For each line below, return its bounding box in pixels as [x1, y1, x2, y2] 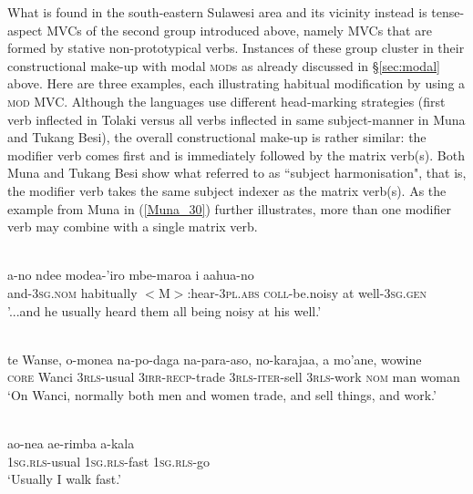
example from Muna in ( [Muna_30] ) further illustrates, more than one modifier [7, 199, 451, 218]
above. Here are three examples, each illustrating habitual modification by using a [7, 74, 466, 93]
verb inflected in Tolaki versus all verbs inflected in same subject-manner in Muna [7, 109, 466, 129]
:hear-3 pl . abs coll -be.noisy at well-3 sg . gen [187, 283, 427, 302]
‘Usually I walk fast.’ [7, 469, 121, 489]
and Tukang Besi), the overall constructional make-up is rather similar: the [7, 128, 427, 147]
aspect [7, 20, 43, 39]
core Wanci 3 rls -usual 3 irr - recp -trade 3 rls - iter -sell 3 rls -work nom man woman [7, 367, 460, 386]
